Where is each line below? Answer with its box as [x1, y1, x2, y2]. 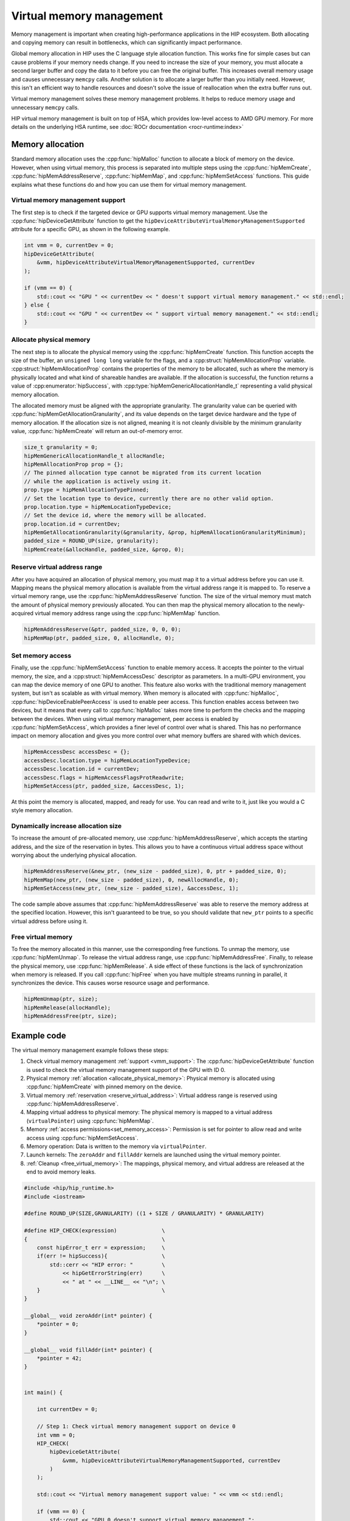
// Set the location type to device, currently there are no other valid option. [24, 495, 275, 502]
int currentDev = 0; [36, 1406, 98, 1413]
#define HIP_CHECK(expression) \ [24, 1227, 165, 1234]
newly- [287, 601, 305, 608]
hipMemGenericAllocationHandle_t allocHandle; [24, 452, 165, 459]
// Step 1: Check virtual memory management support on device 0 [36, 1423, 236, 1430]
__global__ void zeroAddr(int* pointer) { [24, 1312, 153, 1320]
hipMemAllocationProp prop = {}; [24, 461, 124, 468]
